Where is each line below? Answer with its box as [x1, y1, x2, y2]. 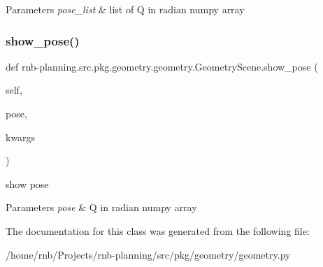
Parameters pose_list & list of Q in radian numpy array [6, 2, 245, 16]
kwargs [6, 129, 36, 144]
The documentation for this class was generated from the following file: [6, 223, 310, 238]
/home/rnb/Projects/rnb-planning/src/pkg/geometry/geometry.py [6, 247, 291, 261]
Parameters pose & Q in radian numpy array [6, 200, 197, 215]
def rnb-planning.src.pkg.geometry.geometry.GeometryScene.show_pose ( [6, 59, 318, 73]
